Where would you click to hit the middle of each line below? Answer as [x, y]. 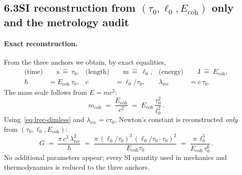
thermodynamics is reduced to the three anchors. [77, 166]
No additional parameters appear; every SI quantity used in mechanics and [115, 157]
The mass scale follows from [46, 92]
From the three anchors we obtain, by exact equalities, [85, 61]
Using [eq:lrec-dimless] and [44, 119]
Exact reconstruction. [41, 43]
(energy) [171, 72]
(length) [98, 72]
